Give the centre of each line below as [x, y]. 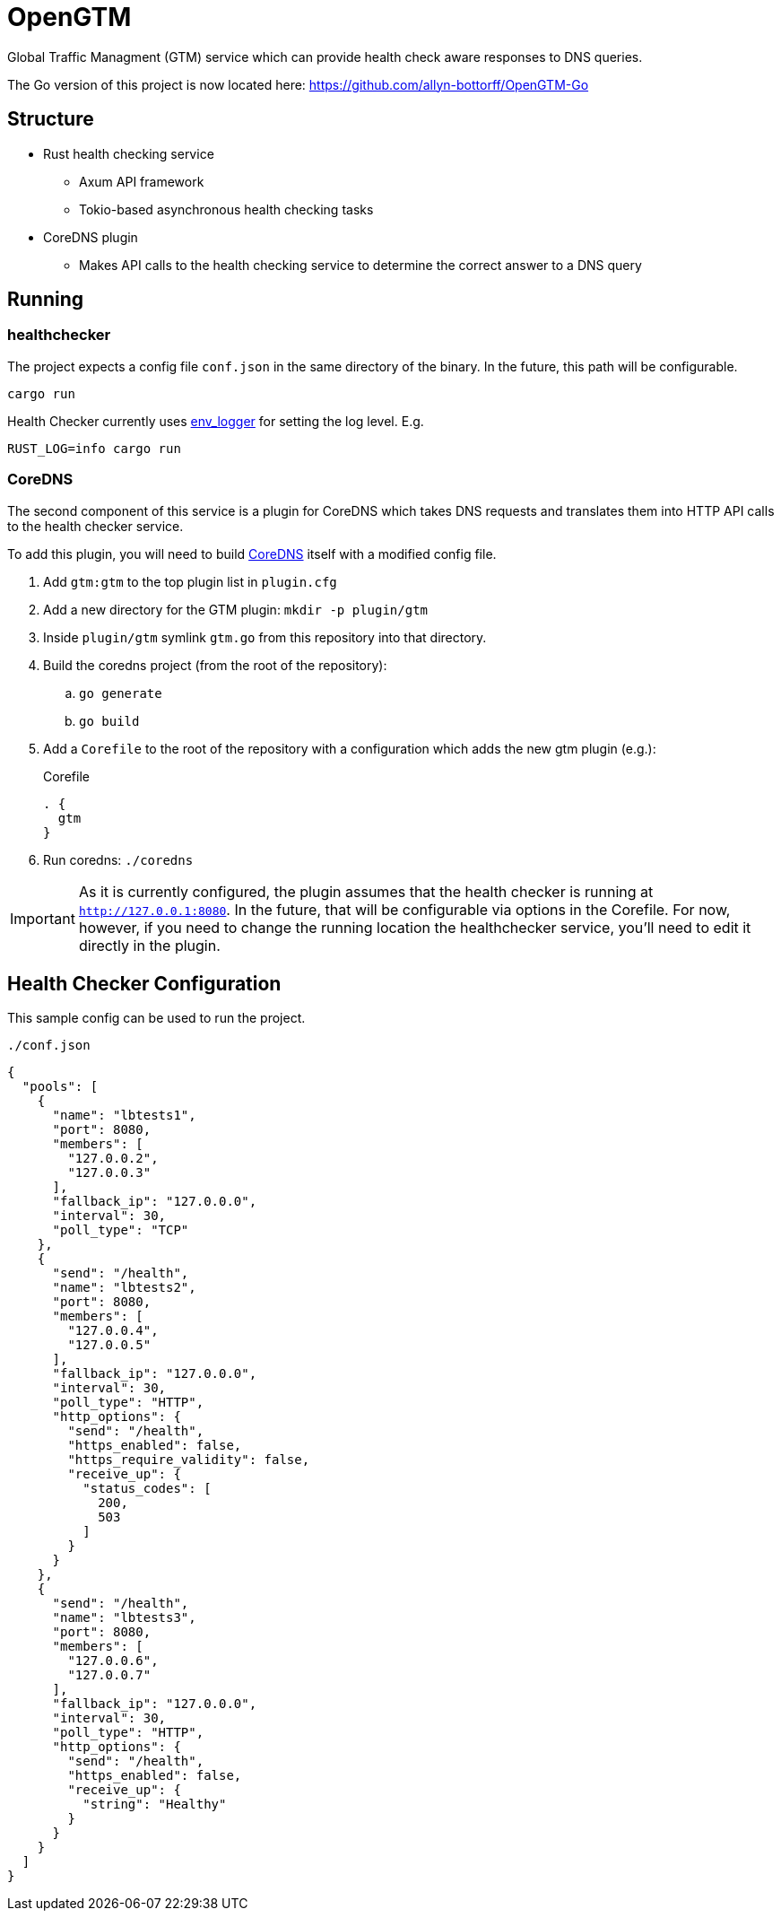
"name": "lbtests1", [124, 1116]
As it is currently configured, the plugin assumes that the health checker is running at [366, 891]
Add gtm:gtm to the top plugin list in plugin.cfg [190, 581]
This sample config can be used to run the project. [156, 1018]
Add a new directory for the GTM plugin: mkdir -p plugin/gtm [236, 609]
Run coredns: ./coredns [118, 859]
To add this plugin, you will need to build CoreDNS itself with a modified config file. [252, 554]
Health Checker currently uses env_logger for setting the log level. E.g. [216, 421]
